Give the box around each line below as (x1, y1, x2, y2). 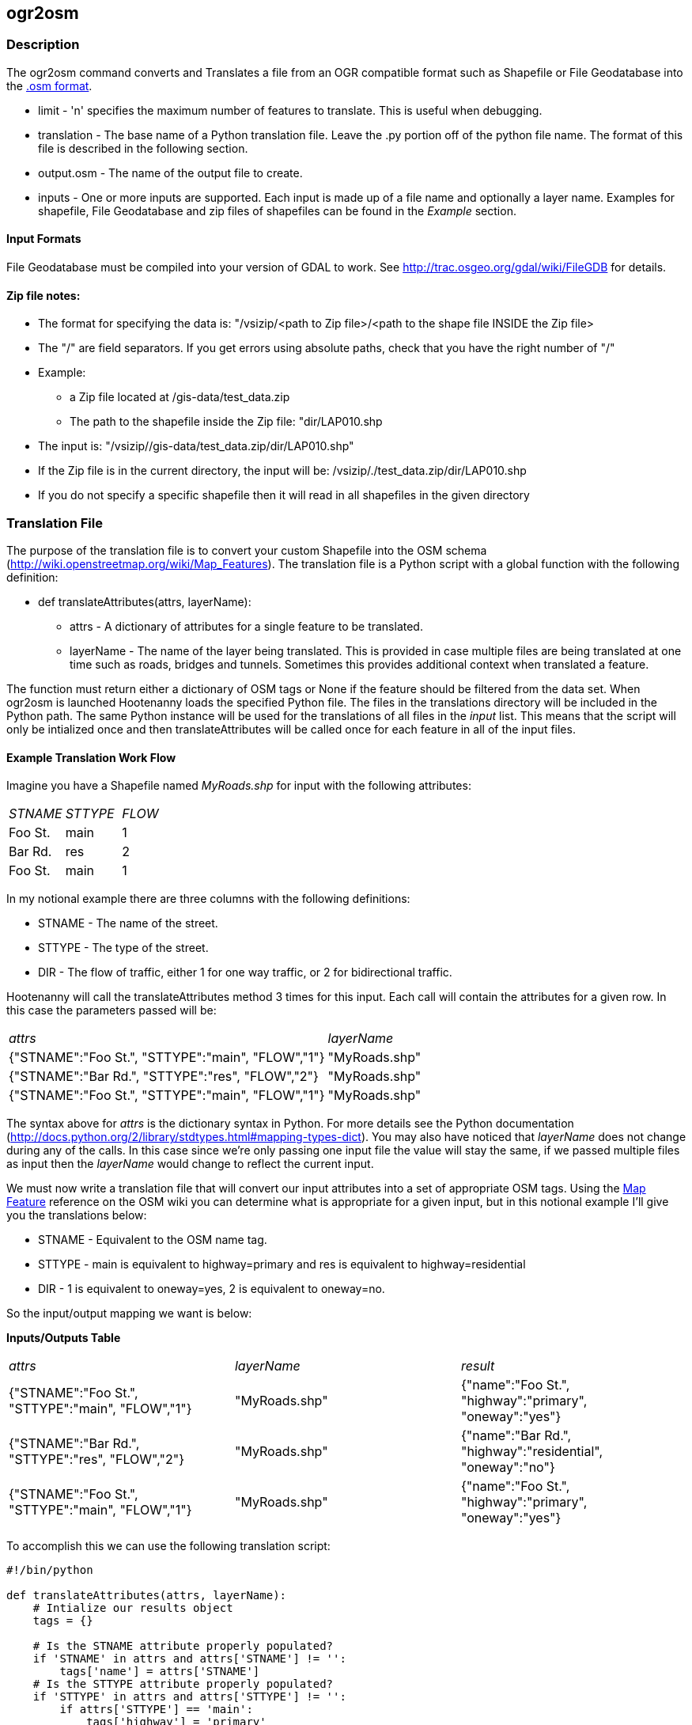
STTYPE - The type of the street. (38, 941, 209, 955)
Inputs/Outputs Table (6, 1331, 121, 1345)
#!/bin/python (6, 1564, 93, 1577)
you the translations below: (6, 1208, 147, 1223)
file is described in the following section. (38, 141, 248, 155)
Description (6, 36, 80, 53)
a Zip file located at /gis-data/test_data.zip (70, 390, 290, 404)
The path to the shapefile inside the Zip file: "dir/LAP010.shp (70, 415, 383, 429)
